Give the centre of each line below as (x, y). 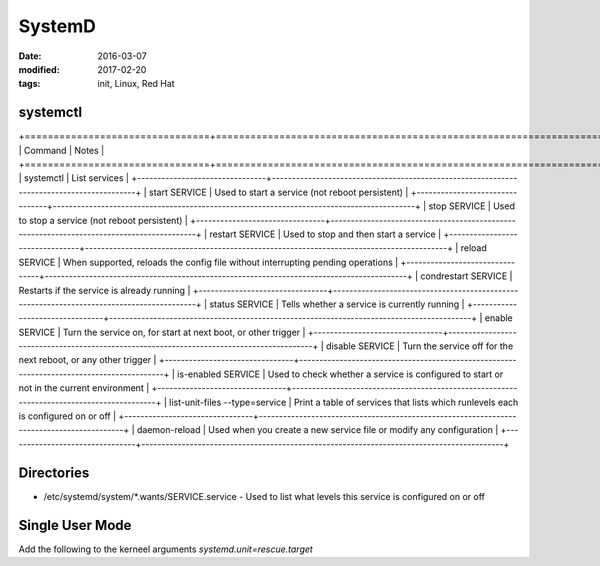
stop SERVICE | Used (471, 206)
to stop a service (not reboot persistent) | (103, 220)
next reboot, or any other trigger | (87, 360)
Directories (54, 472)
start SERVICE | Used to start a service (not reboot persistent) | (278, 192)
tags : (29, 84)
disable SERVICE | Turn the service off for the (419, 346)
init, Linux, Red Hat (136, 84)
